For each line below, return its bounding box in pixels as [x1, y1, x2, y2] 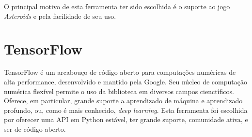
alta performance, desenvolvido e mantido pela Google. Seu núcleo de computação [4, 76, 247, 86]
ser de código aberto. [4, 123, 66, 134]
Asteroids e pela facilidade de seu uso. [4, 11, 116, 21]
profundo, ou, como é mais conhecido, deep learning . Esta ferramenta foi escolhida [4, 105, 248, 115]
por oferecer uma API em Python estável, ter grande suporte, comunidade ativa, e [4, 114, 248, 124]
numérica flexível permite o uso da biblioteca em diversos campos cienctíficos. [4, 86, 234, 96]
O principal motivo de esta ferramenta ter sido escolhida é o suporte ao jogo [4, 1, 230, 11]
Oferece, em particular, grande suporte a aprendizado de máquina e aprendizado [4, 96, 243, 106]
